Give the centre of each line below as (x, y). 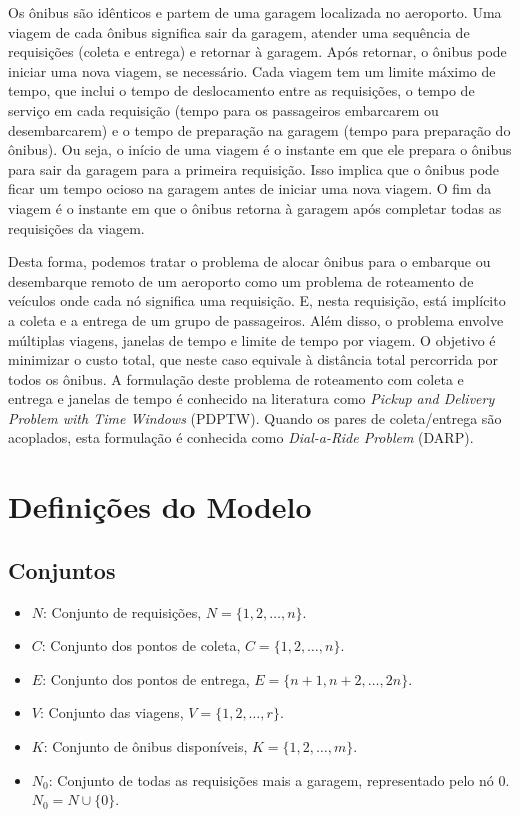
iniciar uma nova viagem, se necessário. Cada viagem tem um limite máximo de (252, 70)
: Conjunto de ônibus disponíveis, (145, 746)
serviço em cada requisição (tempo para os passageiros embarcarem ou (223, 109)
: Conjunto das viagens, (111, 712)
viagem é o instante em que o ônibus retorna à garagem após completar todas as (255, 207)
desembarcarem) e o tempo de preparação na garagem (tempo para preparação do (259, 129)
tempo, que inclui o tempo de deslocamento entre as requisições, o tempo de (241, 90)
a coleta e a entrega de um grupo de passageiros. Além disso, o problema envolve (256, 319)
